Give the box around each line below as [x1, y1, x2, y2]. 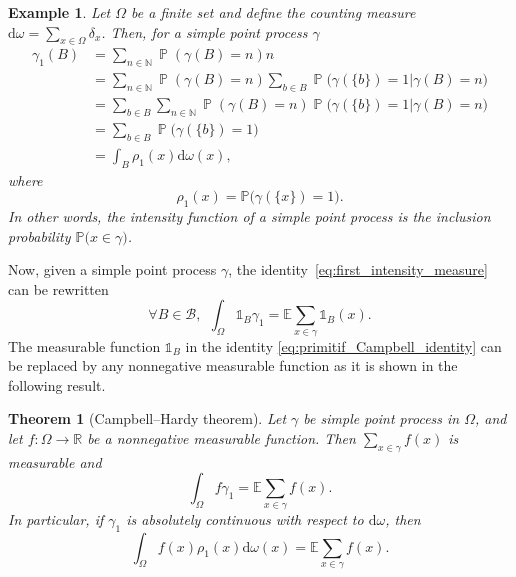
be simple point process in [303, 408, 460, 429]
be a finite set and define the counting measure [131, 2, 416, 22]
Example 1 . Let [8, 2, 111, 22]
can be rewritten [8, 278, 109, 299]
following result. [8, 374, 106, 395]
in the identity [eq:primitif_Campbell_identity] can [185, 335, 502, 356]
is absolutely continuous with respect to [126, 508, 364, 529]
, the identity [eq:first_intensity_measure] [228, 259, 488, 280]
